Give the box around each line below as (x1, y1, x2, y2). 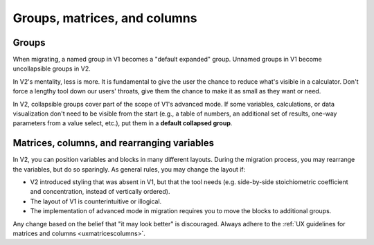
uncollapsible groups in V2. (12, 64, 91, 73)
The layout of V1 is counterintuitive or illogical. (30, 197, 162, 206)
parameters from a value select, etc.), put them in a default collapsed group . (12, 119, 233, 127)
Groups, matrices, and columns (12, 10, 197, 26)
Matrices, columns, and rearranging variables (12, 137, 215, 149)
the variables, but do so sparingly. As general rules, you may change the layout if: (12, 165, 246, 173)
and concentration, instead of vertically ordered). (30, 188, 170, 196)
